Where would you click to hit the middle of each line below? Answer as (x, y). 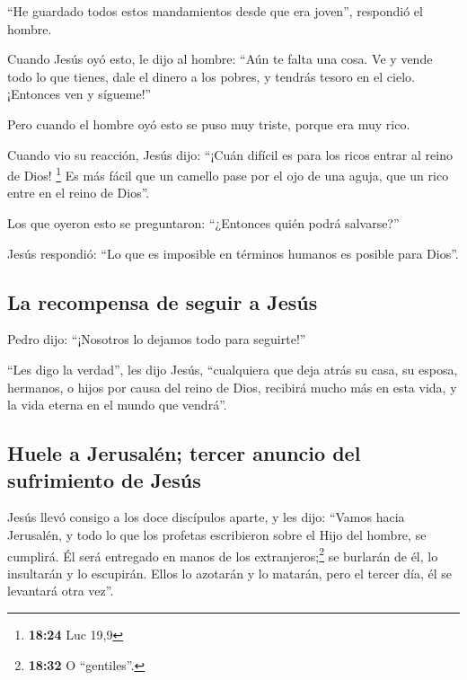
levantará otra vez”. (61, 591)
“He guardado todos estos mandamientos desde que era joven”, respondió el (215, 11)
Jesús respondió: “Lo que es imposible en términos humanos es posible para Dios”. (233, 253)
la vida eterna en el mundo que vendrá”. (117, 405)
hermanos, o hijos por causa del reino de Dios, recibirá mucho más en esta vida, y (232, 387)
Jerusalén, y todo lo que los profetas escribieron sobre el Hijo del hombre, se (217, 534)
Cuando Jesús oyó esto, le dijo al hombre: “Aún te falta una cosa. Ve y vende (220, 59)
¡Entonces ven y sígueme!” (79, 94)
